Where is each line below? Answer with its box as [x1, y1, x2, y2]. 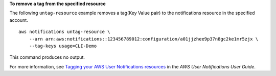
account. [9, 17, 28, 23]
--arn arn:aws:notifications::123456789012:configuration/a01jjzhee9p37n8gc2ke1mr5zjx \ [29, 36, 259, 42]
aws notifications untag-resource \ [18, 29, 110, 35]
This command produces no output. [9, 54, 85, 60]
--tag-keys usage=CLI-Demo [29, 43, 97, 49]
